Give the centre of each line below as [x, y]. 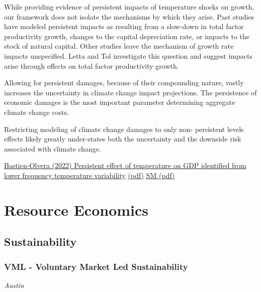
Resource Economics [76, 209]
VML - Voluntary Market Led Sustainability [96, 266]
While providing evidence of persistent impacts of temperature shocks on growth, [129, 7]
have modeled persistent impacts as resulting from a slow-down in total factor [124, 26]
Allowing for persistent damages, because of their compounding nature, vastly [124, 83]
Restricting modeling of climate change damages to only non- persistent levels [124, 129]
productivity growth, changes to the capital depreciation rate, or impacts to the [127, 36]
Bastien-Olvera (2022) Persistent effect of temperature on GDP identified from [125, 165]
